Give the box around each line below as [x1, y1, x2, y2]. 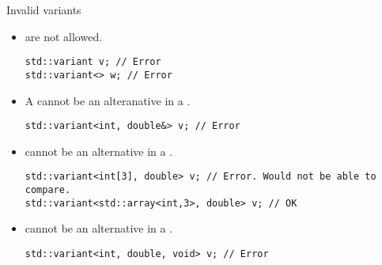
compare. [25, 184, 71, 195]
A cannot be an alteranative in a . [25, 92, 191, 108]
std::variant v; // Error [25, 56, 161, 68]
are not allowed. [25, 28, 103, 44]
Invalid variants [6, 2, 81, 17]
